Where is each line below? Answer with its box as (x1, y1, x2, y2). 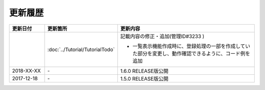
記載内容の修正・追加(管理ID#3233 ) (120, 32, 205, 39)
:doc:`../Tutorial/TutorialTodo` (47, 46, 115, 53)
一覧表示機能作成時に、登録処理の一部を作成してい (132, 42, 250, 49)
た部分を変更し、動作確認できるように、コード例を (132, 50, 250, 57)
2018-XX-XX (12, 67, 41, 74)
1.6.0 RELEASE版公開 (120, 67, 169, 74)
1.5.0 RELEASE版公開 (120, 75, 169, 82)
